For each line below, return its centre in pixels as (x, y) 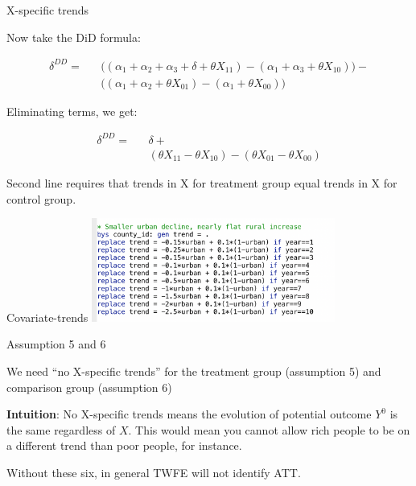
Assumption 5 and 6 (56, 344)
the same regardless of (61, 429)
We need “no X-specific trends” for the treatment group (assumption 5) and (194, 371)
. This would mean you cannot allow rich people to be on (269, 429)
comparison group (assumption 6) (89, 387)
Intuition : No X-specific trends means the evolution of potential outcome (189, 414)
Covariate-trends (47, 317)
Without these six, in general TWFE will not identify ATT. (154, 472)
